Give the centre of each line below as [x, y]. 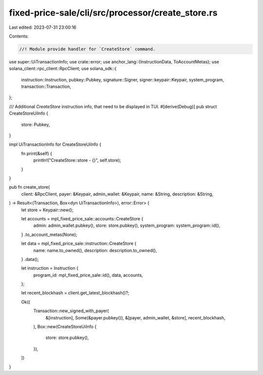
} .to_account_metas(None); [49, 235]
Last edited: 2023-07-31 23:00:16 [43, 27]
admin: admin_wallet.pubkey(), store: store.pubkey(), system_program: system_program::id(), [127, 226]
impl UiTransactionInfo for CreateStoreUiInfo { [55, 144]
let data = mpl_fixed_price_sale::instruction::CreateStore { [79, 243]
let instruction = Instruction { [50, 268]
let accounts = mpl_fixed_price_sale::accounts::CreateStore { [82, 218]
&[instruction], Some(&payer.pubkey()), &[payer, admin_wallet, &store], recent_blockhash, [135, 317]
